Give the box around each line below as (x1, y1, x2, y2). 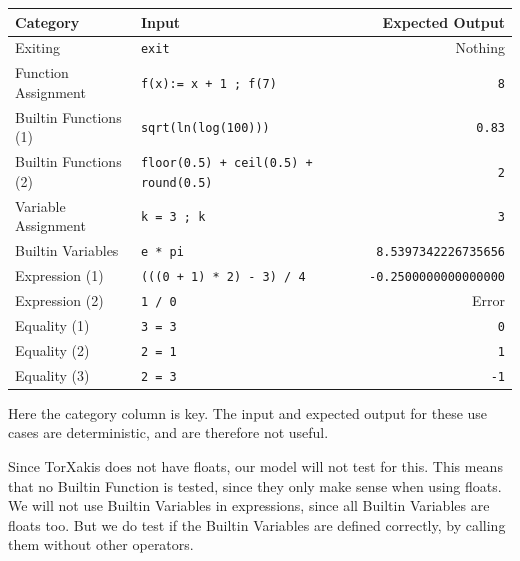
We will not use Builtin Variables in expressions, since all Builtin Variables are (8, 495, 490, 516)
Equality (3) (15, 364, 90, 385)
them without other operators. (8, 534, 194, 555)
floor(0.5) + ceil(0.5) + (140, 156, 313, 171)
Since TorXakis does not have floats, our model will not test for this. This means (8, 456, 503, 476)
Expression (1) (15, 265, 104, 286)
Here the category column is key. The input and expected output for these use (8, 402, 488, 423)
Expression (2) (15, 289, 104, 310)
